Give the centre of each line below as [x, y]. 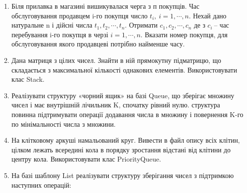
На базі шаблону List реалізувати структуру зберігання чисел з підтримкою [123, 175]
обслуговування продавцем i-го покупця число [80, 15]
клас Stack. [28, 79]
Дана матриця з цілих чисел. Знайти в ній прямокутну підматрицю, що [116, 60]
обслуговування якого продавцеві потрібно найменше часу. [98, 44]
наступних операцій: [41, 185]
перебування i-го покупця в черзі [60, 34]
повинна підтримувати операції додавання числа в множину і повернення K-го [127, 114]
